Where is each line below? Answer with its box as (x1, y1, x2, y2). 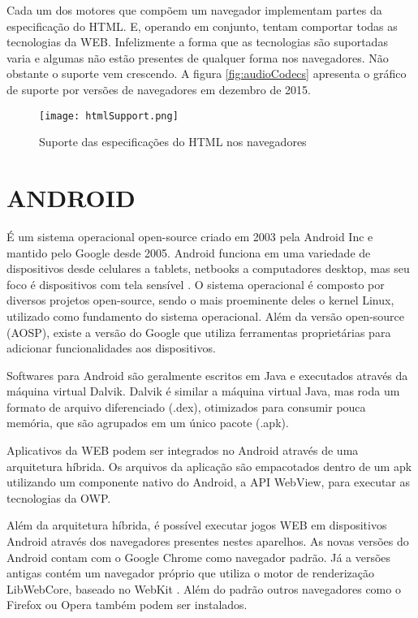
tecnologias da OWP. (6, 489, 111, 506)
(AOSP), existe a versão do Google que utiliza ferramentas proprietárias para (6, 323, 391, 340)
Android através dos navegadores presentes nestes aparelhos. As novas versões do (6, 533, 409, 550)
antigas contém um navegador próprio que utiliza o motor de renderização (6, 564, 374, 581)
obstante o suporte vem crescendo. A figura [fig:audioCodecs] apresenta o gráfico (6, 65, 407, 82)
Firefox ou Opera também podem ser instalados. (6, 596, 248, 613)
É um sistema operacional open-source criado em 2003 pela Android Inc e (6, 227, 373, 244)
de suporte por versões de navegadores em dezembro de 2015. (6, 80, 311, 97)
